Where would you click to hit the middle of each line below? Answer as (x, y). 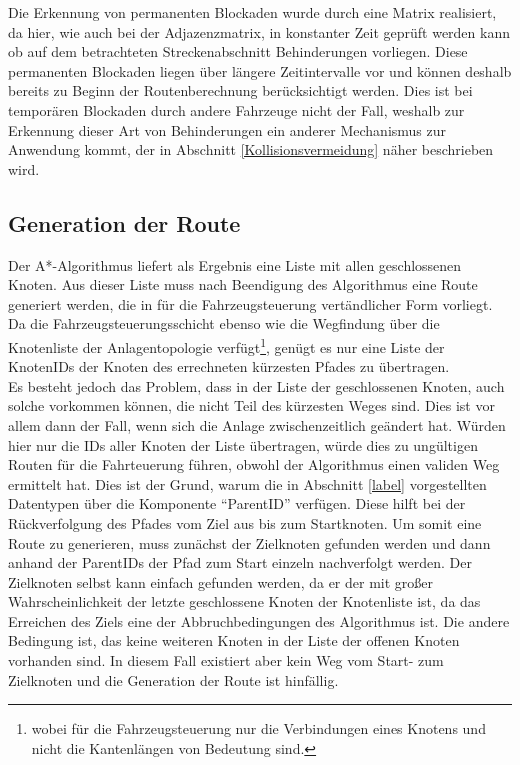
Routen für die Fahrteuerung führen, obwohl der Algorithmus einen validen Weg (254, 464)
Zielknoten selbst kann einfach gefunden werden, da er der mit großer (221, 581)
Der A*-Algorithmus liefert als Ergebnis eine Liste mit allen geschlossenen (235, 264)
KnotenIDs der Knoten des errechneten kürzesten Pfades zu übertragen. (229, 366)
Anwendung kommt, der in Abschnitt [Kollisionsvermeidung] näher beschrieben (251, 149)
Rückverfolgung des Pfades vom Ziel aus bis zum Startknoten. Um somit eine (245, 522)
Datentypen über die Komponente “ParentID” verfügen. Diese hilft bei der (237, 503)
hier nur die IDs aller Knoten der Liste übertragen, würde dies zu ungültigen (243, 444)
